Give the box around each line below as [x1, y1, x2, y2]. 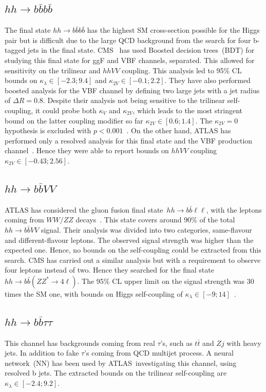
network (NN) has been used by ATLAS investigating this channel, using [5, 357, 237, 368]
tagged [5, 45, 26, 55]
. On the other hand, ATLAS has [126, 125, 231, 136]
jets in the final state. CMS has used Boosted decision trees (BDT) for [28, 45, 255, 55]
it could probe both [35, 105, 97, 115]
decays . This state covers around [75, 214, 182, 225]
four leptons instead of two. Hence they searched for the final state [5, 264, 214, 275]
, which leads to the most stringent [132, 105, 242, 115]
